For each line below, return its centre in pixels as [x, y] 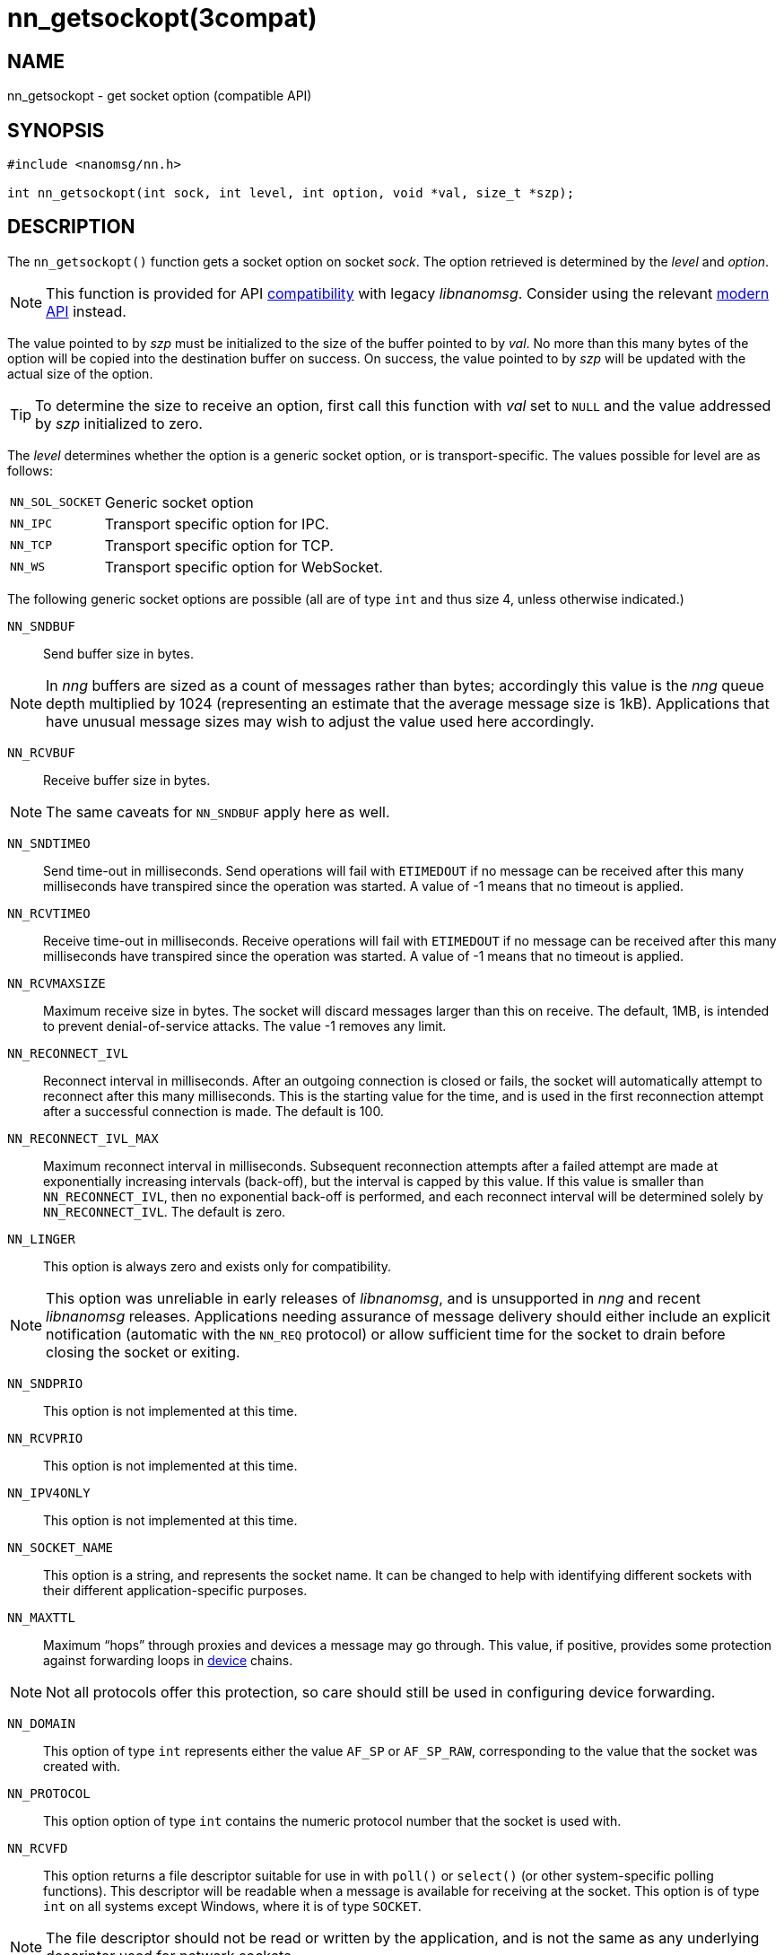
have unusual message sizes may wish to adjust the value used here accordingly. [320, 721]
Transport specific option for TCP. [219, 545]
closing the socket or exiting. [143, 1352]
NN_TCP [31, 545]
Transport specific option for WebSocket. [244, 567]
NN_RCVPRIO [45, 1438]
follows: [30, 470]
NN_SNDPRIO [45, 1383]
